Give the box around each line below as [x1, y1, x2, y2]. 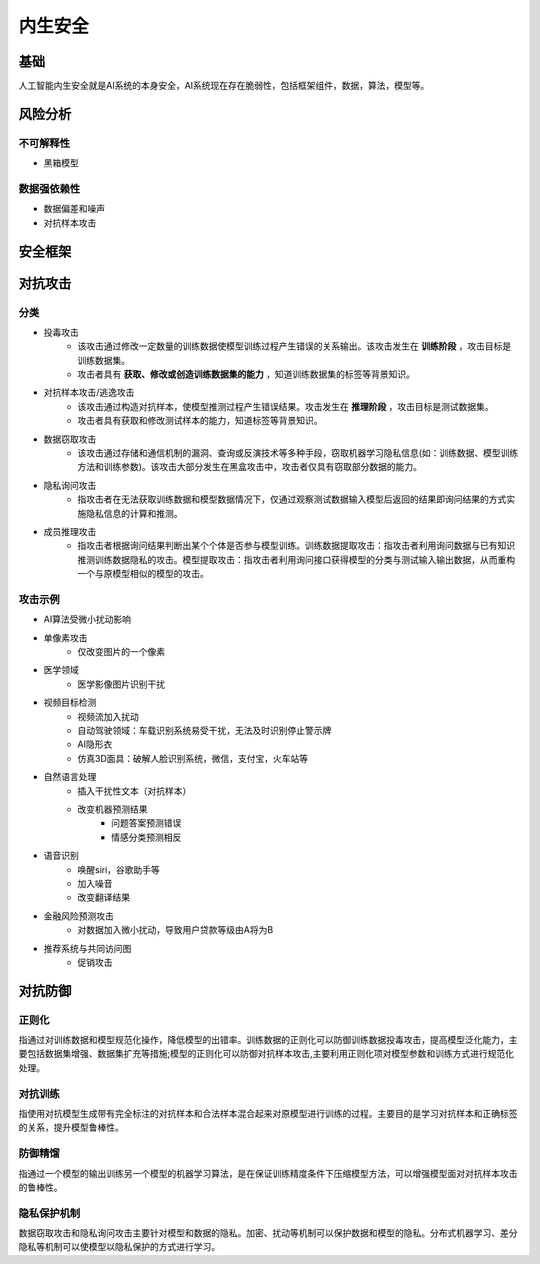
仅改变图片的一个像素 [77, 646, 165, 658]
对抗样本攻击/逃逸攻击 [43, 386, 135, 399]
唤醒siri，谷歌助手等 [77, 863, 160, 875]
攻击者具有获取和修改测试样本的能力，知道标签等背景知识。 [77, 415, 323, 427]
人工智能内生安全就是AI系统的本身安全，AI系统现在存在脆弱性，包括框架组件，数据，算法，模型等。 [18, 80, 430, 92]
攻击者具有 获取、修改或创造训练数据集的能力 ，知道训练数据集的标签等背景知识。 [77, 368, 415, 380]
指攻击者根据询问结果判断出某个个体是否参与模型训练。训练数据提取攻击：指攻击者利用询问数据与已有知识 [77, 540, 515, 552]
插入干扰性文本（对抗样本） [77, 785, 192, 797]
